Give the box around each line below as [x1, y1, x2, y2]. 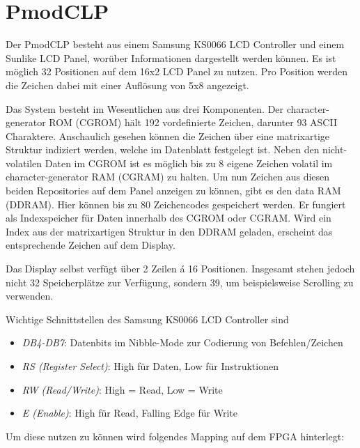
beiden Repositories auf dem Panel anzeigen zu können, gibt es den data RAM [6, 183, 341, 198]
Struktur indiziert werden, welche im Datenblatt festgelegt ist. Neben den [6, 142, 320, 157]
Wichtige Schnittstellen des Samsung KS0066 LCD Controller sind [6, 311, 289, 326]
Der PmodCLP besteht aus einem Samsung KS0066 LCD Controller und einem [6, 37, 345, 52]
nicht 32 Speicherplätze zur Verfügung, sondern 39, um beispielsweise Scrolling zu [6, 275, 354, 289]
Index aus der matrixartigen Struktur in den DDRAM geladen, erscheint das [6, 224, 333, 238]
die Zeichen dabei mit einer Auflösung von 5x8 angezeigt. [6, 77, 249, 92]
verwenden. [6, 288, 54, 303]
